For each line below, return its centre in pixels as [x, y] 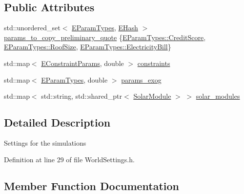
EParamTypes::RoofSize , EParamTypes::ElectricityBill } [88, 47]
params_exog [141, 79]
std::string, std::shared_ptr [82, 96]
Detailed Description [57, 122]
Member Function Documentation [92, 185]
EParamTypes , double [74, 79]
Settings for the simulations [45, 142]
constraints [154, 63]
